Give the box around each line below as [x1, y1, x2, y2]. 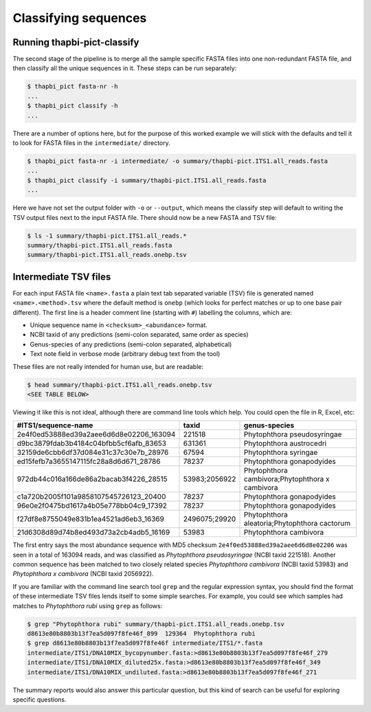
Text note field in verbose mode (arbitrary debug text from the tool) [30, 350, 221, 358]
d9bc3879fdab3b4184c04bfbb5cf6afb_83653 [16, 438, 167, 448]
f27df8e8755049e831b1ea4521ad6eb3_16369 [16, 514, 165, 524]
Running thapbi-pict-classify [12, 36, 139, 48]
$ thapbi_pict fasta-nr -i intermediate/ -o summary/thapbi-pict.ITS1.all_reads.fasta [27, 157, 328, 165]
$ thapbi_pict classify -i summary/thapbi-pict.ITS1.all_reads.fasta [27, 176, 267, 184]
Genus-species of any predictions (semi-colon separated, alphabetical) [30, 340, 232, 348]
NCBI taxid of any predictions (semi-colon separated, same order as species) [30, 331, 249, 339]
